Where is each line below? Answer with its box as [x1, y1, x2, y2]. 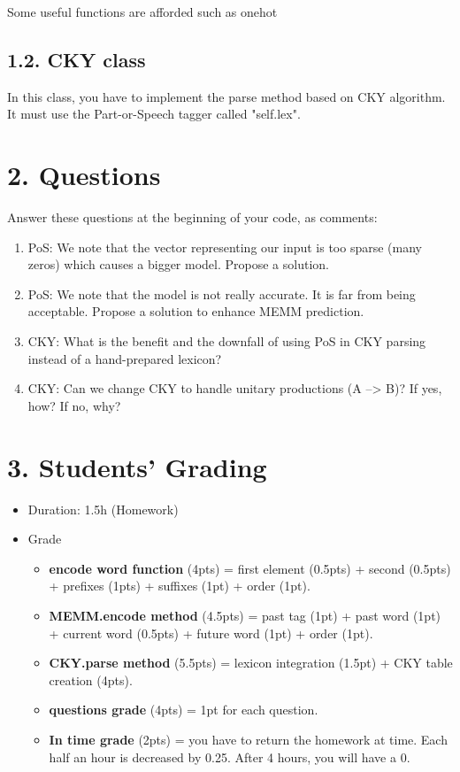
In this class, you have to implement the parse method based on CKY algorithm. [7, 87, 446, 105]
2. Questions [7, 157, 161, 193]
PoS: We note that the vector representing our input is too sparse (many [27, 237, 422, 256]
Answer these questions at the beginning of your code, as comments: [7, 208, 378, 227]
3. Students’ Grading [7, 448, 267, 484]
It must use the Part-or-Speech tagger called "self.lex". [7, 104, 301, 123]
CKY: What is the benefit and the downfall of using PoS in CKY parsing [27, 332, 426, 351]
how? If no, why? [27, 396, 121, 414]
